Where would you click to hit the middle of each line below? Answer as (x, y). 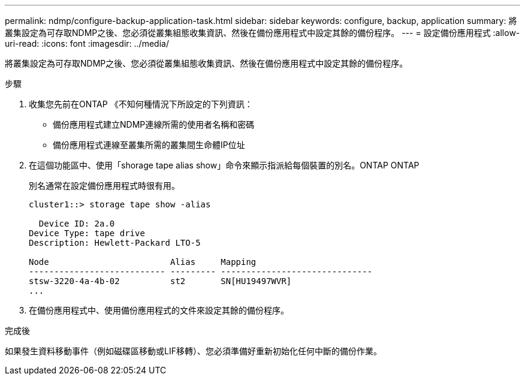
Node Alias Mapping (143, 262)
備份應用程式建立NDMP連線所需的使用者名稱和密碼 (154, 124)
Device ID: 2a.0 (77, 224)
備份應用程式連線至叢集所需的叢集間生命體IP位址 (149, 145)
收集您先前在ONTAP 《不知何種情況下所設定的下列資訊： (141, 104)
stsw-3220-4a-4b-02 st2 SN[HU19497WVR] (160, 281)
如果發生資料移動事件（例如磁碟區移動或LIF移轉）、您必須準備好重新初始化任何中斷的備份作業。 (193, 351)
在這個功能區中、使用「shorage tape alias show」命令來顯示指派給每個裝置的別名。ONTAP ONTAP (224, 165)
